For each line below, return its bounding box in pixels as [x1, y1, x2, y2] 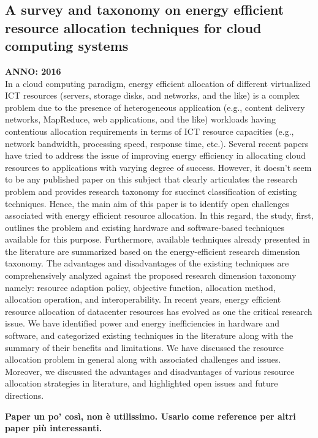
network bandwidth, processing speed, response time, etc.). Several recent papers [5, 137, 309, 149]
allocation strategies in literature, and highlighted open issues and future [5, 377, 278, 390]
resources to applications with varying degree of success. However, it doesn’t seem [5, 160, 312, 173]
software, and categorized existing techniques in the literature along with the [5, 329, 293, 342]
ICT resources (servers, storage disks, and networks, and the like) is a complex [5, 89, 300, 102]
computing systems [5, 36, 129, 55]
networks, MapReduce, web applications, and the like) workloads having [5, 113, 276, 126]
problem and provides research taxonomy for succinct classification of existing [5, 184, 297, 197]
